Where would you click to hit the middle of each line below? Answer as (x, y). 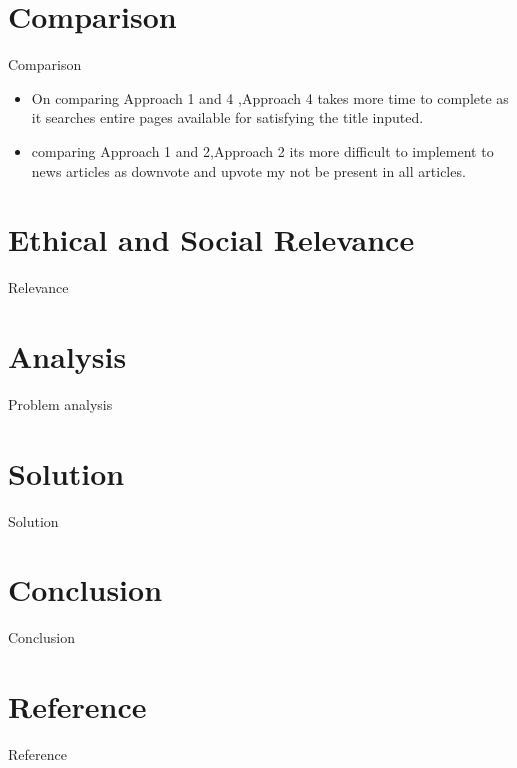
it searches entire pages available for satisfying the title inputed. (227, 117)
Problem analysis (60, 403)
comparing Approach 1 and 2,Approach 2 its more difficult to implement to (262, 150)
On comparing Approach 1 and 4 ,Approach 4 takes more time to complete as (270, 97)
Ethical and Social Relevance (211, 239)
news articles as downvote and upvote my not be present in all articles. (248, 170)
